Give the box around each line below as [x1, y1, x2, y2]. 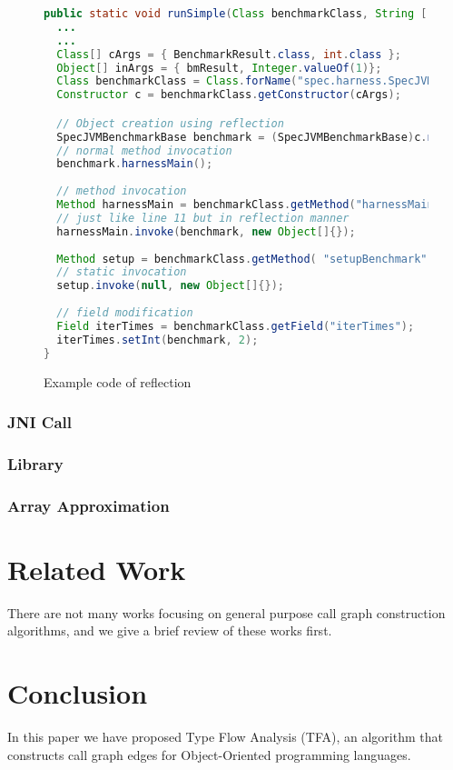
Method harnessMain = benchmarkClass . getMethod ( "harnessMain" [56, 198, 440, 212]
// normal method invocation [56, 144, 232, 157]
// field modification [56, 306, 193, 320]
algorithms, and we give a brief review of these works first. [7, 621, 332, 640]
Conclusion [7, 675, 148, 712]
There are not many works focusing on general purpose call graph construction [7, 603, 446, 622]
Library [7, 452, 64, 475]
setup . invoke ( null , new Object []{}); [56, 279, 284, 293]
